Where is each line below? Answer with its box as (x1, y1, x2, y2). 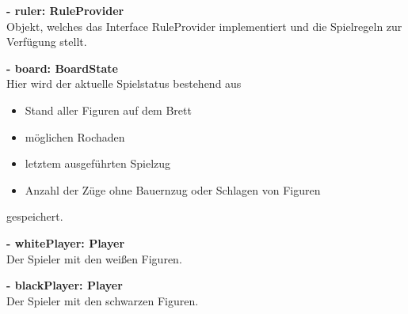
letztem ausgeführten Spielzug (25, 155, 171, 172)
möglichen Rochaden (25, 128, 125, 145)
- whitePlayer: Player (6, 234, 125, 251)
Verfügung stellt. (6, 33, 87, 50)
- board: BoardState (6, 59, 118, 76)
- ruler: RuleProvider (6, 2, 124, 18)
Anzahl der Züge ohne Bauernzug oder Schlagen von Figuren (25, 181, 321, 198)
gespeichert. (6, 208, 63, 225)
